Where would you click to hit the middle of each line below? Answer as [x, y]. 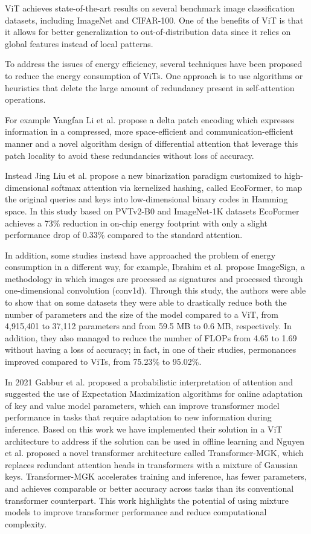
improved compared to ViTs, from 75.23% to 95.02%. [103, 362]
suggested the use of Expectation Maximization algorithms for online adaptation [154, 394]
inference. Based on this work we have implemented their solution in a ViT [144, 429]
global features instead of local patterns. [79, 43]
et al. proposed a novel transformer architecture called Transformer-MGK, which [154, 453]
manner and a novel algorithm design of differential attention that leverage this [152, 143]
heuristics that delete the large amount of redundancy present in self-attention [150, 87]
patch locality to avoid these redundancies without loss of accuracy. [130, 155]
